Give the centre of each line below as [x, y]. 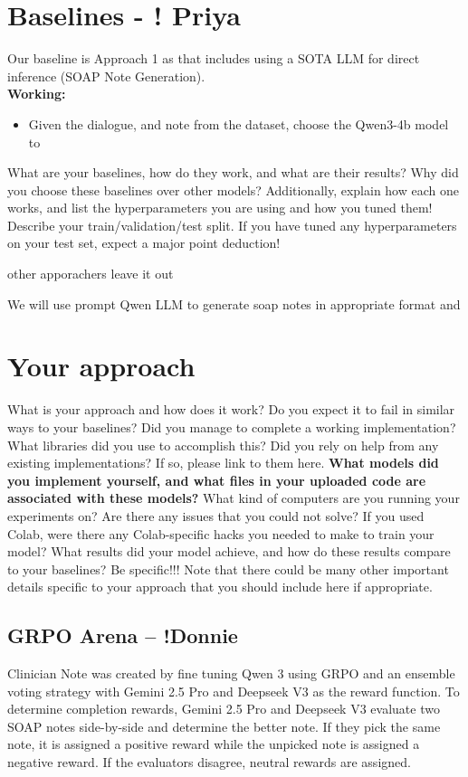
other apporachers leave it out [91, 274]
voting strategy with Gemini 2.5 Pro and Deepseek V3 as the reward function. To [234, 691]
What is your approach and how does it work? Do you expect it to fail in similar [231, 409]
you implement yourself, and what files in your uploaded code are [217, 480]
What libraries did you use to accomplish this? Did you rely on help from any [223, 445]
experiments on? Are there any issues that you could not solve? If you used [216, 515]
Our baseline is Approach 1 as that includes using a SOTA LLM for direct [214, 58]
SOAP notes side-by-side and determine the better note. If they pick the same [224, 726]
